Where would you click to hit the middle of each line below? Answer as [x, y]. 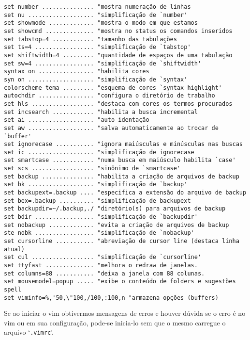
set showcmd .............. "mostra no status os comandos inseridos [118, 31]
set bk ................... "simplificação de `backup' [96, 185]
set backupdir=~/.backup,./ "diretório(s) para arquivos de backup [115, 209]
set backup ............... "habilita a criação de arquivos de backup [122, 176]
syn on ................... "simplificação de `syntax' [96, 79]
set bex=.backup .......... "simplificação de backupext [97, 201]
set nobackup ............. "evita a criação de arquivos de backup [117, 225]
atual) [14, 249]
